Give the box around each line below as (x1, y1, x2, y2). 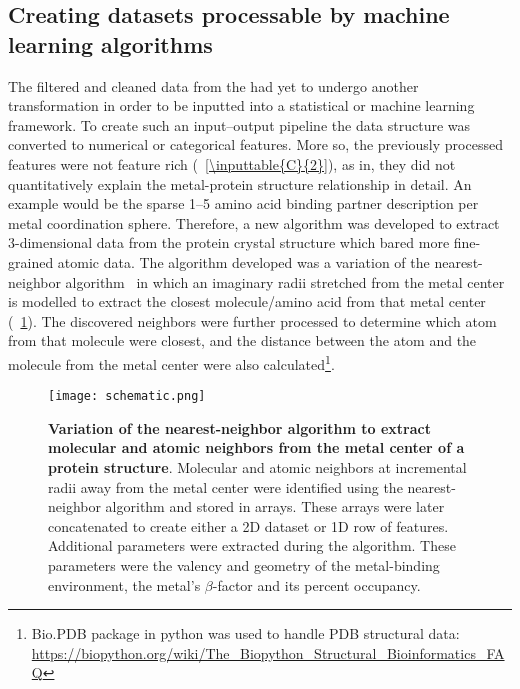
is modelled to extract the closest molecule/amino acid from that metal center (8, 291, 486, 312)
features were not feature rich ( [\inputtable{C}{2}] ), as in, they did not (8, 153, 456, 174)
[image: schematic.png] (48, 389, 206, 404)
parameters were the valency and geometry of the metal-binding (48, 554, 440, 575)
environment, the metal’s (48, 574, 201, 595)
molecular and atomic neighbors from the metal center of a (48, 437, 465, 458)
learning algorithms (8, 28, 213, 59)
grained (8, 251, 54, 272)
